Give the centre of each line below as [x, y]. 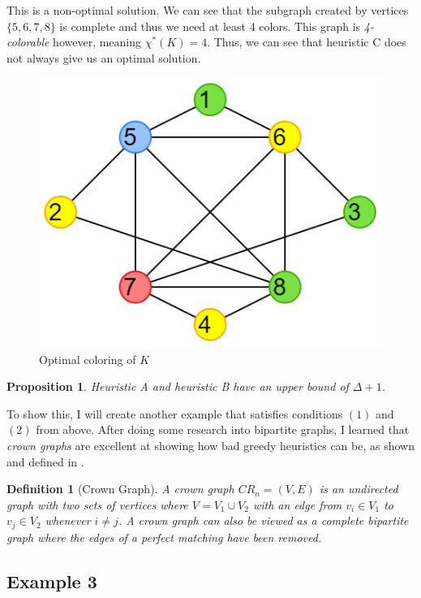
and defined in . [45, 461]
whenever [68, 520]
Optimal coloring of [88, 359]
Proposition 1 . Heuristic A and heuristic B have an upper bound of [178, 386]
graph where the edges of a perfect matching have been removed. [164, 537]
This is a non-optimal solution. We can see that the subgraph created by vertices [208, 10]
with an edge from [297, 504]
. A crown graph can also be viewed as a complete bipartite [263, 520]
